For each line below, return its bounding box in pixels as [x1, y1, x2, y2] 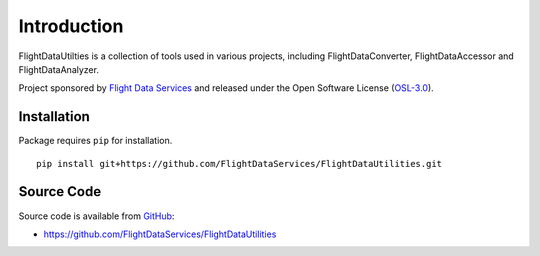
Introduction [18, 15, 124, 37]
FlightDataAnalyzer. [18, 63, 100, 75]
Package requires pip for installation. [18, 135, 173, 147]
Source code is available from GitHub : [18, 210, 175, 222]
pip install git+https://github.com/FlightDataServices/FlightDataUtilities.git [36, 158, 443, 169]
